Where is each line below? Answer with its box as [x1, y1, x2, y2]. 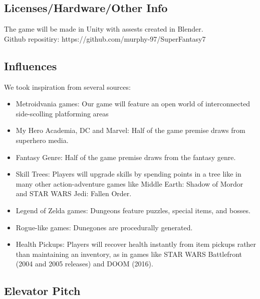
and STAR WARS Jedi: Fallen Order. [16, 188, 132, 199]
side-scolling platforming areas [16, 108, 109, 118]
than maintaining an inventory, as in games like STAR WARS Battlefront [16, 248, 242, 259]
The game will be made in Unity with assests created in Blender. [4, 24, 203, 34]
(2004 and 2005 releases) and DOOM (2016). [16, 258, 153, 269]
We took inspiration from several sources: [4, 81, 131, 92]
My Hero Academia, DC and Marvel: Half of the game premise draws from [16, 125, 245, 135]
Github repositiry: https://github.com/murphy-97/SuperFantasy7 [4, 33, 206, 44]
